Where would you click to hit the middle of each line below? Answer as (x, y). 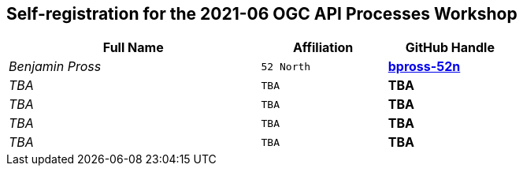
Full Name (133, 48)
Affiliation (323, 48)
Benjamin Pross (55, 67)
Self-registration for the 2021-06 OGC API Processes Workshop (262, 14)
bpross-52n (424, 67)
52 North (286, 66)
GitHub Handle (450, 48)
